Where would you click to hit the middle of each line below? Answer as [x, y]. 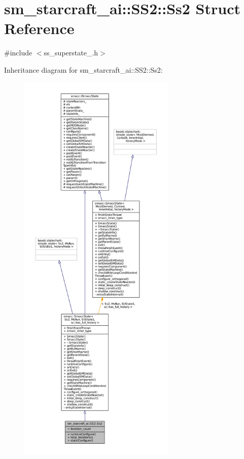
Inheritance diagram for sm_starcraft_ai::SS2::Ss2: [83, 69]
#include [18, 53]
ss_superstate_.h [71, 53]
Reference [39, 28]
